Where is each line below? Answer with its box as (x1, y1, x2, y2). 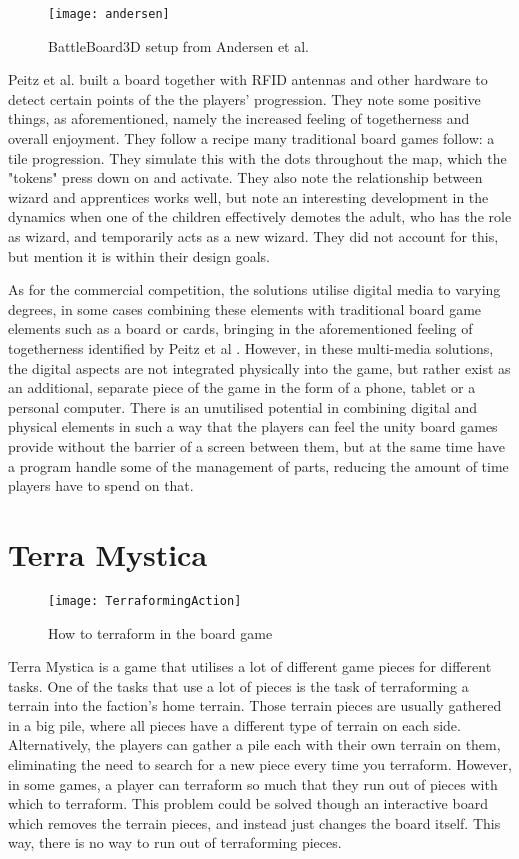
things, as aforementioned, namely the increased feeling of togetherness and (8, 108, 470, 129)
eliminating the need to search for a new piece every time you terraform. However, (8, 754, 512, 775)
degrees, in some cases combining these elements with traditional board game (8, 298, 482, 319)
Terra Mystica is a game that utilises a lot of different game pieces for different (8, 656, 492, 677)
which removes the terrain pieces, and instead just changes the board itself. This (8, 812, 501, 833)
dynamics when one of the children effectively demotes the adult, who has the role (8, 206, 512, 227)
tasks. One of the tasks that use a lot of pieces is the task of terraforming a (8, 675, 469, 696)
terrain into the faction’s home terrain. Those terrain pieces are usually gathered (8, 695, 502, 716)
